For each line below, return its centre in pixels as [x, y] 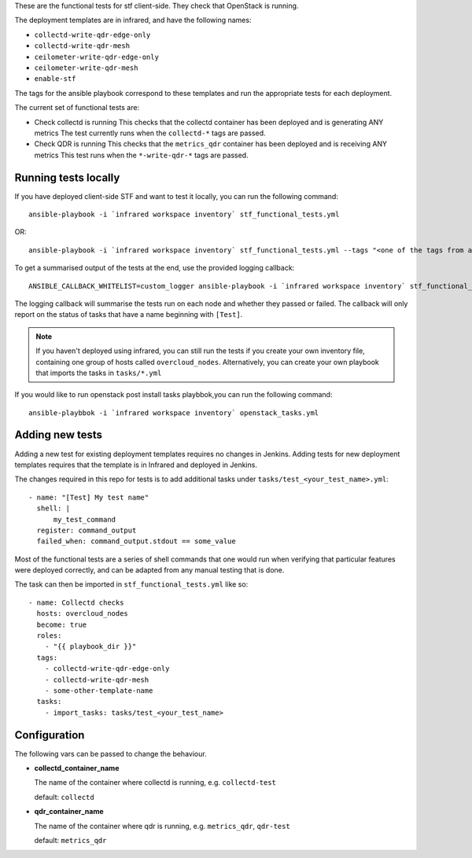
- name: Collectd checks [76, 602]
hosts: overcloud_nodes [83, 614]
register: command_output [87, 530]
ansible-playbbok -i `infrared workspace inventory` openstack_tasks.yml [174, 412]
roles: [49, 636]
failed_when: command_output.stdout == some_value [136, 541]
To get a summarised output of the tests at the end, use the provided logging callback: [155, 268]
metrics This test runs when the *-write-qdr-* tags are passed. [141, 155]
